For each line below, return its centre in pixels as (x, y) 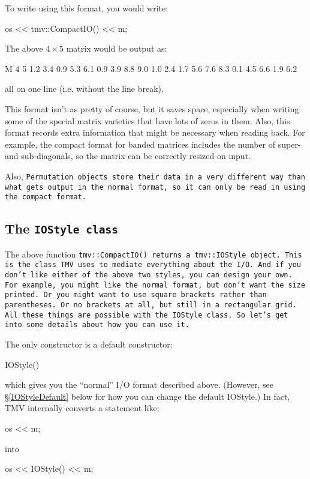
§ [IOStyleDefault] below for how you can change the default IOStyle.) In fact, (148, 396)
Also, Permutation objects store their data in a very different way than (155, 176)
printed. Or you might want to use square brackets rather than (136, 295)
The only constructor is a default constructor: (89, 344)
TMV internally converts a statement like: (82, 408)
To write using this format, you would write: (87, 8)
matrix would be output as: (117, 48)
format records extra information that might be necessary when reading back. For (155, 132)
